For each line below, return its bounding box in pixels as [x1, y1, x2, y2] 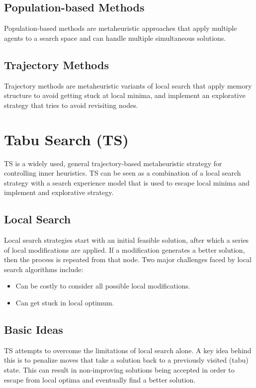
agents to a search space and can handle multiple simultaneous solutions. [4, 32, 226, 43]
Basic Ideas [4, 322, 63, 337]
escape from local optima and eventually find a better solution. [4, 374, 196, 385]
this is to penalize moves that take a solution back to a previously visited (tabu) [4, 355, 249, 365]
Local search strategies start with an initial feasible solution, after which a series [4, 235, 249, 245]
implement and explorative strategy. [4, 187, 114, 197]
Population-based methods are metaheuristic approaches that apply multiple [4, 23, 237, 33]
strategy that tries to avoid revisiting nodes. [4, 99, 138, 110]
